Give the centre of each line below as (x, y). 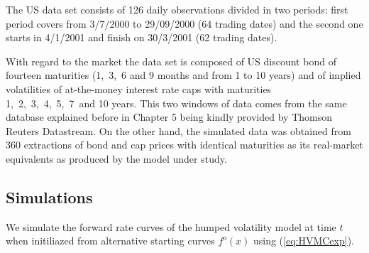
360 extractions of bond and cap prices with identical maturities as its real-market (184, 145)
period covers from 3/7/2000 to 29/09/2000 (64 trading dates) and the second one (184, 23)
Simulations (49, 197)
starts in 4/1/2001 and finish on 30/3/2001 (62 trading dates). (142, 37)
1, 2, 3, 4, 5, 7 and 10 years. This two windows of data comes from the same (176, 103)
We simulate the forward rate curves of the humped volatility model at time (171, 226)
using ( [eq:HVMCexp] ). (303, 241)
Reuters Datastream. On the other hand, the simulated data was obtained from (178, 130)
